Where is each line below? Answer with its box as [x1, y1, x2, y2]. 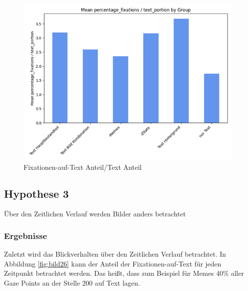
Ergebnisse [4, 229, 47, 241]
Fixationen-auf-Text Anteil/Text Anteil [24, 161, 142, 172]
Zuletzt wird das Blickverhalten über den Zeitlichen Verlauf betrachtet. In [4, 249, 226, 259]
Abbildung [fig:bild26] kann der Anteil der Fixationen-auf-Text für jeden [4, 258, 222, 268]
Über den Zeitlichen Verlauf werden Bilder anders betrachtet [4, 209, 186, 219]
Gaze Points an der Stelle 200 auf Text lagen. [4, 277, 140, 288]
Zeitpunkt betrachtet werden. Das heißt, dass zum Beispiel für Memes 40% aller [4, 268, 244, 278]
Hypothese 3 [4, 185, 69, 201]
